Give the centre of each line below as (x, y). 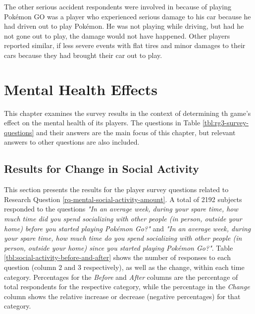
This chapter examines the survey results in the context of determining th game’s (127, 113)
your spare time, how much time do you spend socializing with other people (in (123, 238)
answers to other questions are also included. (72, 142)
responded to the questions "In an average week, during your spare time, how (121, 209)
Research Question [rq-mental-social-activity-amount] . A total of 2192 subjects (123, 199)
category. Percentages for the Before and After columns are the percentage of (121, 277)
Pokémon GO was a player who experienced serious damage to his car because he (127, 16)
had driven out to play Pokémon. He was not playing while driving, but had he (124, 26)
